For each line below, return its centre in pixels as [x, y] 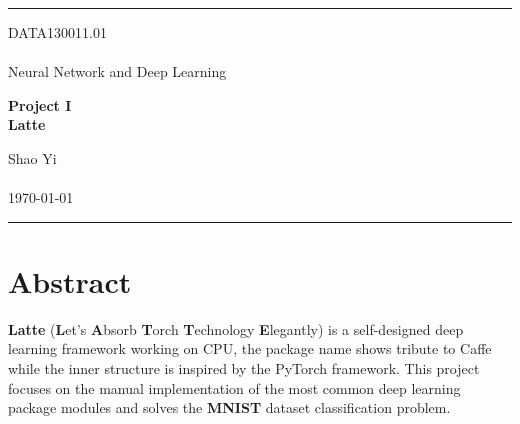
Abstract [70, 280]
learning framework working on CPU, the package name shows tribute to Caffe [250, 348]
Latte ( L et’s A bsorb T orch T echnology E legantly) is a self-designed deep [236, 328]
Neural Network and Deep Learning [117, 71]
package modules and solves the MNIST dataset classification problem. [229, 407]
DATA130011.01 [57, 32]
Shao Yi [32, 157]
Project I [40, 104]
